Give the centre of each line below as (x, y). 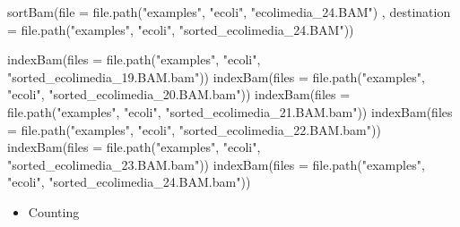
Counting (54, 211)
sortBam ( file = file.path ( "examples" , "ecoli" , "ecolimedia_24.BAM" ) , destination (229, 12)
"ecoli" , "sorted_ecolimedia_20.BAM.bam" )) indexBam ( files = (179, 94)
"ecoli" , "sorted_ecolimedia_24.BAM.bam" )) (129, 182)
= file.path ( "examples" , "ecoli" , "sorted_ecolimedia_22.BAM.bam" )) (194, 129)
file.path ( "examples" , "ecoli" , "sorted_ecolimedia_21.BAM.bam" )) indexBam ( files (230, 111)
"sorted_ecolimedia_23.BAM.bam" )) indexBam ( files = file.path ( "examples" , (216, 164)
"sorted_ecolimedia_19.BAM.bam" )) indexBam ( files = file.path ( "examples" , (216, 76)
